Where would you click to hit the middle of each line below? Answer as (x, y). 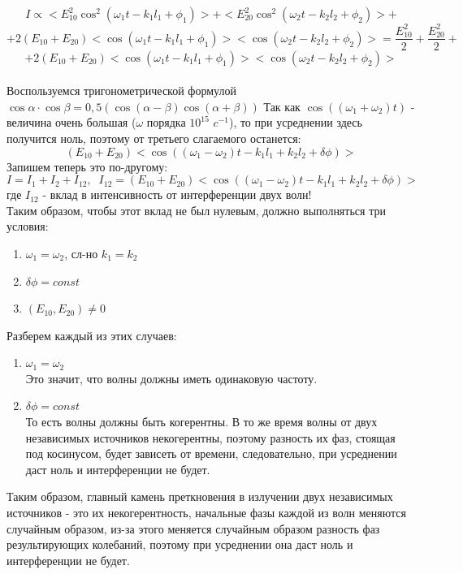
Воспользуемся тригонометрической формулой (121, 91)
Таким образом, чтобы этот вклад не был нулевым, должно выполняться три (196, 210)
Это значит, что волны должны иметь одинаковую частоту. (171, 378)
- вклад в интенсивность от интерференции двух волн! (177, 194)
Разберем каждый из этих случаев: (92, 335)
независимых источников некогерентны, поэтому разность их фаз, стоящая (210, 437)
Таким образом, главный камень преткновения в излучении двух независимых (200, 496)
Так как (282, 106)
